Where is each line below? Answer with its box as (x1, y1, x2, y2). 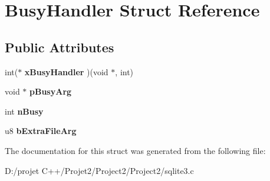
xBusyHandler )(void (24, 65, 108, 78)
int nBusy (5, 105, 44, 117)
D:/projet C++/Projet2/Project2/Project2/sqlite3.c (5, 164, 194, 176)
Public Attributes (5, 38, 114, 56)
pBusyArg (29, 85, 72, 98)
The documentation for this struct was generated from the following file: (5, 144, 266, 156)
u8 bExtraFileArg (5, 125, 77, 137)
